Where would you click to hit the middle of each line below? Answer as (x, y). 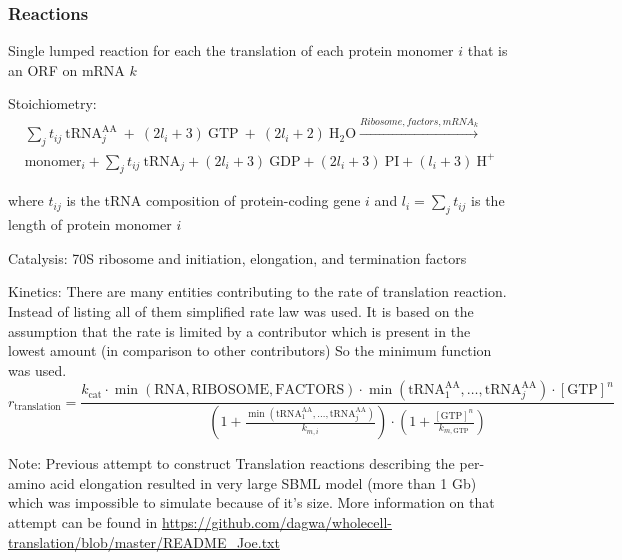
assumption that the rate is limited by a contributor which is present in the (239, 330)
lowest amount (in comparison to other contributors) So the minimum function (250, 350)
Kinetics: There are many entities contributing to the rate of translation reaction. (257, 291)
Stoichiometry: (52, 103)
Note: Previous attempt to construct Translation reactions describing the (231, 463)
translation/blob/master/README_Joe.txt (144, 541)
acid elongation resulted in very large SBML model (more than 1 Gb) (263, 482)
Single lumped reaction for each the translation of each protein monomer (231, 50)
